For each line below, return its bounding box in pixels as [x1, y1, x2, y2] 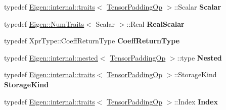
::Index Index [174, 96, 218, 106]
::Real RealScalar [126, 18, 185, 29]
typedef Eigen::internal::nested [4, 52, 98, 63]
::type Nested [177, 52, 222, 63]
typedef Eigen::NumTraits [4, 18, 84, 29]
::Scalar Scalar [174, 2, 221, 12]
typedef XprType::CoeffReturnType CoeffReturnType [4, 35, 180, 46]
